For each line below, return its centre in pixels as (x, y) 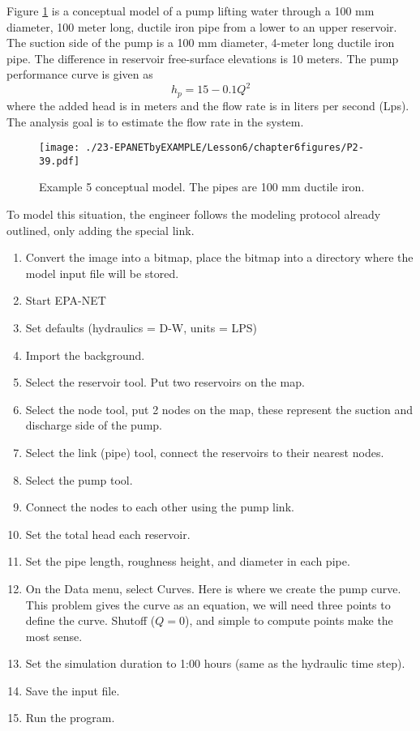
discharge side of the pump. (94, 425)
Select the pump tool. (79, 479)
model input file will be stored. (102, 273)
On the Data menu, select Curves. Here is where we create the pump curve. (213, 588)
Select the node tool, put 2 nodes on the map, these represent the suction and (219, 409)
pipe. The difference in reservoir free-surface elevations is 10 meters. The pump (203, 58)
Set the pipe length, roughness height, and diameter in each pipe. (188, 561)
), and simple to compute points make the (289, 620)
